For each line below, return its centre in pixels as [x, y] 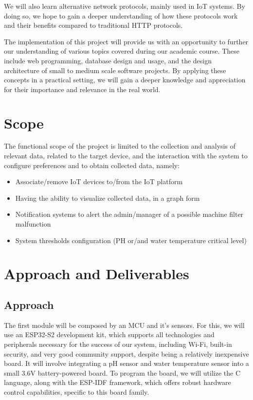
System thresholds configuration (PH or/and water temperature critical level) [131, 240]
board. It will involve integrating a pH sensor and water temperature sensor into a [126, 363]
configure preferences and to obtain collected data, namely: [92, 165]
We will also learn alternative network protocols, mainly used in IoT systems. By [125, 6]
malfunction [33, 224]
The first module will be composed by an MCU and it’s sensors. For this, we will [124, 325]
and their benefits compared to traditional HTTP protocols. [93, 25]
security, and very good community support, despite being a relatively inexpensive [126, 353]
